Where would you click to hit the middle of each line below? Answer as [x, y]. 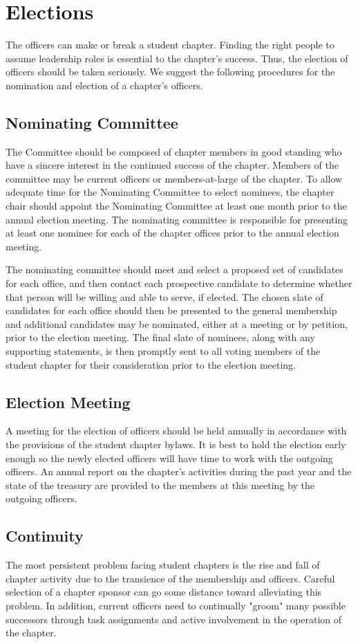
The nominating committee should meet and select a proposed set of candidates [175, 269]
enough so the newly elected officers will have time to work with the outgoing [169, 458]
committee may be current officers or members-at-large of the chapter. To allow [174, 178]
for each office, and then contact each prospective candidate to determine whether [179, 283]
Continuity [45, 536]
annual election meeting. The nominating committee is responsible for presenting [177, 219]
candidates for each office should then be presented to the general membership [171, 310]
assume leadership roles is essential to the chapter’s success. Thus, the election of [177, 58]
